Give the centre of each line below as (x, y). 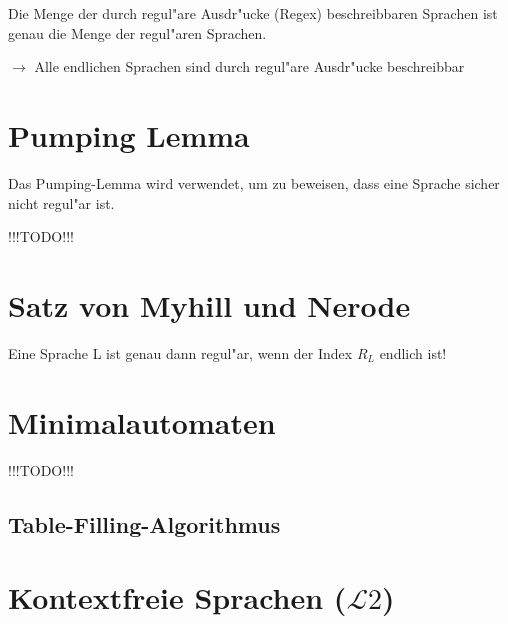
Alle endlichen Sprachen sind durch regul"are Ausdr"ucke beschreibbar (249, 66)
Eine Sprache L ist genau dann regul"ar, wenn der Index (180, 352)
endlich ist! (413, 352)
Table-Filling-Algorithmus (144, 523)
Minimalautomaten (142, 421)
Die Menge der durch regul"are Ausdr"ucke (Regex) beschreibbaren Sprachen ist (253, 13)
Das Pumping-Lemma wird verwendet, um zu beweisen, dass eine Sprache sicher (254, 182)
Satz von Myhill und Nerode (209, 304)
